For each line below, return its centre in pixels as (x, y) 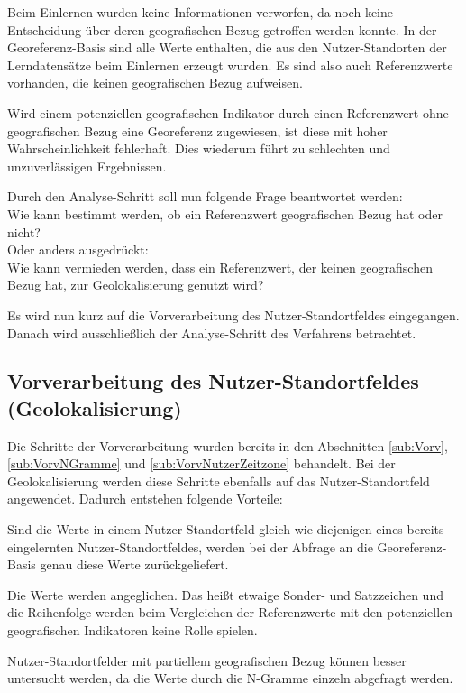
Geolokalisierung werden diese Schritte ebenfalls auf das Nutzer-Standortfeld (219, 480)
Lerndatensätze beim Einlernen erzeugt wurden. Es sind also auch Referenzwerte (230, 65)
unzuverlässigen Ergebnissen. (87, 166)
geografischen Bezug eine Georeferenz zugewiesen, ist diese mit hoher (197, 130)
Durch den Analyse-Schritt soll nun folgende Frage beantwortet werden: (205, 196)
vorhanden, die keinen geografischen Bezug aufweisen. (155, 83)
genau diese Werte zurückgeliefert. (134, 564)
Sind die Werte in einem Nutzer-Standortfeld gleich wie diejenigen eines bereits (226, 529)
